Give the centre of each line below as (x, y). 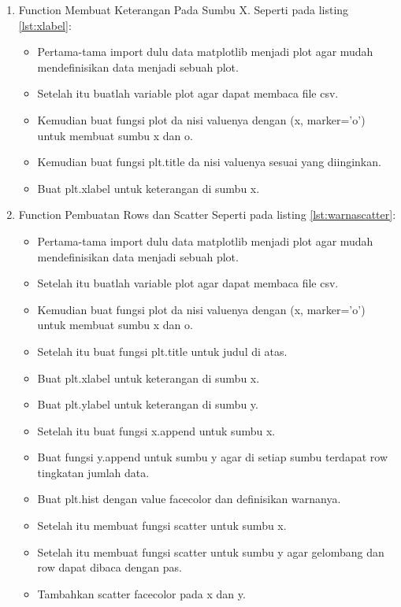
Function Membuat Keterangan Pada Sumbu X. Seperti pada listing (184, 9)
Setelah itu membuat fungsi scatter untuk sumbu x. (162, 526)
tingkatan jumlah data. (93, 472)
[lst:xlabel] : (45, 25)
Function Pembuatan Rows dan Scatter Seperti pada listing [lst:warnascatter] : (207, 215)
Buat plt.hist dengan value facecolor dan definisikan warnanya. (189, 499)
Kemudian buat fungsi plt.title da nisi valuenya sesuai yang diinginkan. (209, 162)
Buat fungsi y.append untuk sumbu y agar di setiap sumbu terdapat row (212, 457)
